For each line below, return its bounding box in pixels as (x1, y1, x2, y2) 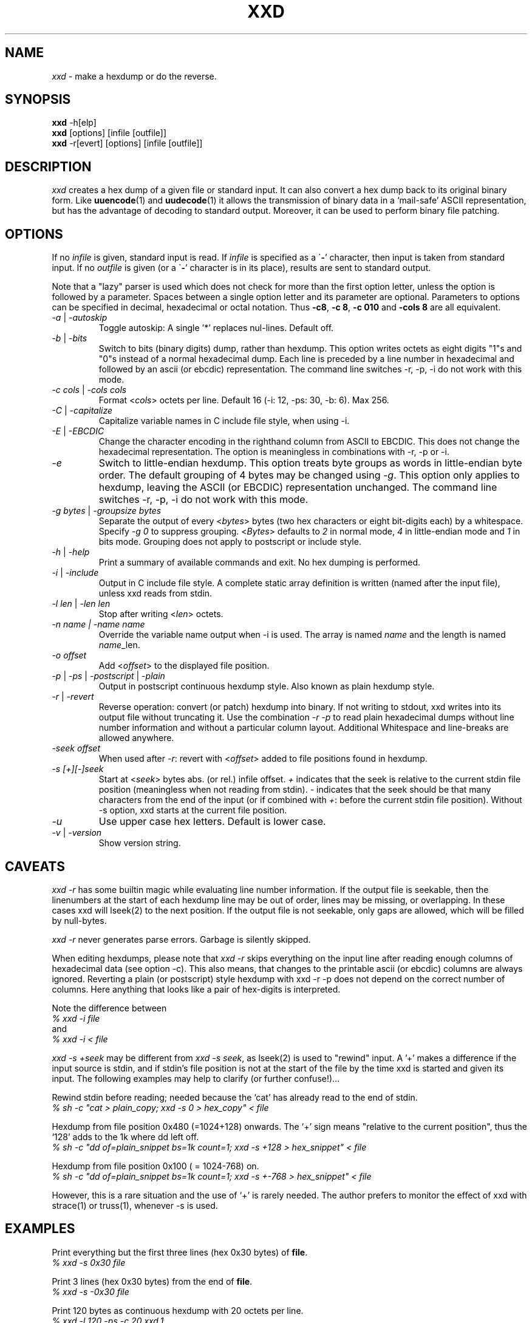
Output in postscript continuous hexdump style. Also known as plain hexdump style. (98, 681, 435, 692)
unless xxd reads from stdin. (98, 588, 213, 599)
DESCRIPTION (5, 159, 92, 174)
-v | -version (52, 827, 102, 838)
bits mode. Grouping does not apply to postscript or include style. (98, 536, 361, 547)
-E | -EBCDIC (52, 426, 104, 437)
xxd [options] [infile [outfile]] (52, 128, 166, 138)
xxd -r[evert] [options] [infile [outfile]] (52, 138, 203, 149)
